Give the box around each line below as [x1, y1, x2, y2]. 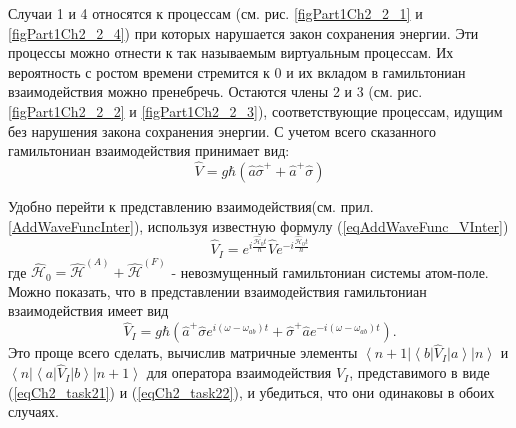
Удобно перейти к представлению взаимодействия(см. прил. [8, 195, 374, 216]
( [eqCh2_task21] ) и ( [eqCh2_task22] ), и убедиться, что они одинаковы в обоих [8, 381, 495, 402]
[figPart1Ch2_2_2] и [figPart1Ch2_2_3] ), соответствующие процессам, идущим [8, 100, 503, 121]
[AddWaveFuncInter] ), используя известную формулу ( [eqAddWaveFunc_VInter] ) [8, 215, 509, 236]
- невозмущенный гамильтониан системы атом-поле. [171, 261, 489, 282]
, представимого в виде [349, 362, 490, 383]
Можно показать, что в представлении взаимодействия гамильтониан [8, 280, 427, 301]
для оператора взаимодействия [146, 362, 332, 383]
